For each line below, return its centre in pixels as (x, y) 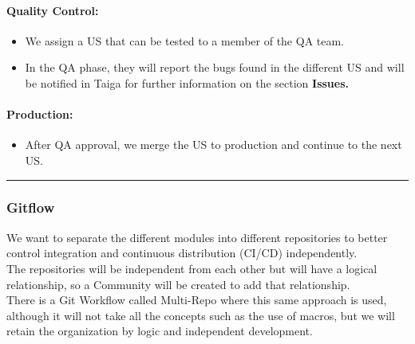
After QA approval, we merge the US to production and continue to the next (213, 145)
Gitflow (31, 207)
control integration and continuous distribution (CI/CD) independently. (182, 253)
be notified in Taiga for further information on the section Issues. (187, 82)
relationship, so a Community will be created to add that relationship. (178, 284)
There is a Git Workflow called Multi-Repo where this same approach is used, (197, 300)
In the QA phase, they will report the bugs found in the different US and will (215, 67)
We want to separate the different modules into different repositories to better (197, 237)
